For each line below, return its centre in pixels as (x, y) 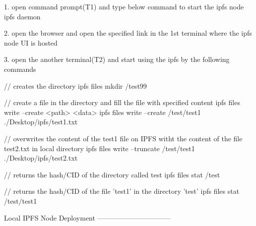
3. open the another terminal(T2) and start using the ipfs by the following (117, 59)
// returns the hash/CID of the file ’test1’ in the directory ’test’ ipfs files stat (122, 191)
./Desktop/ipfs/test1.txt (41, 122)
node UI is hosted (31, 42)
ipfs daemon (22, 16)
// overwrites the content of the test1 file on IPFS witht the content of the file (123, 138)
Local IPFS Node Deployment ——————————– (87, 217)
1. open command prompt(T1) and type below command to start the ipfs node (124, 6)
